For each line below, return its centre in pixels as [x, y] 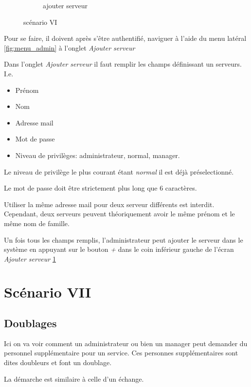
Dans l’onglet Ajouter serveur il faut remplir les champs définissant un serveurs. [123, 64]
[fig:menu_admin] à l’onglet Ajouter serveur [70, 47]
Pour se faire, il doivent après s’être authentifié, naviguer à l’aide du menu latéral [125, 38]
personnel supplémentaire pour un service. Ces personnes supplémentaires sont [121, 353]
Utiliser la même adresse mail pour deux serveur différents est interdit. [109, 204]
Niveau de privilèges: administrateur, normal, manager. [98, 155]
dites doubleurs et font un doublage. [58, 362]
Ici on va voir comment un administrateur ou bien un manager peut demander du [126, 343]
